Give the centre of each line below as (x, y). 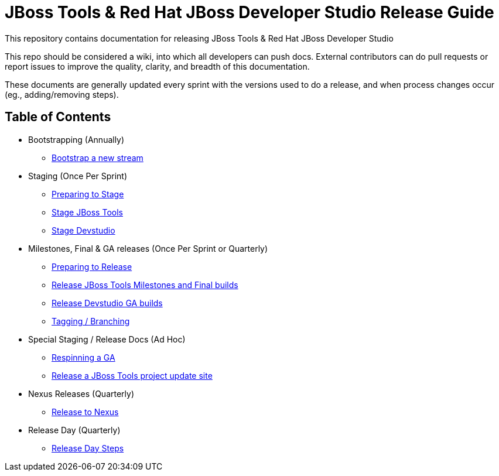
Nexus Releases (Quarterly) (81, 393)
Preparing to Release (92, 266)
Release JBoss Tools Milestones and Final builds (145, 285)
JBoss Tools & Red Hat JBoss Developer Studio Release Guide (249, 12)
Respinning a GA (83, 357)
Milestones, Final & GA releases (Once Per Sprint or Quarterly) (148, 248)
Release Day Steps (88, 448)
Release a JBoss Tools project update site (132, 375)
